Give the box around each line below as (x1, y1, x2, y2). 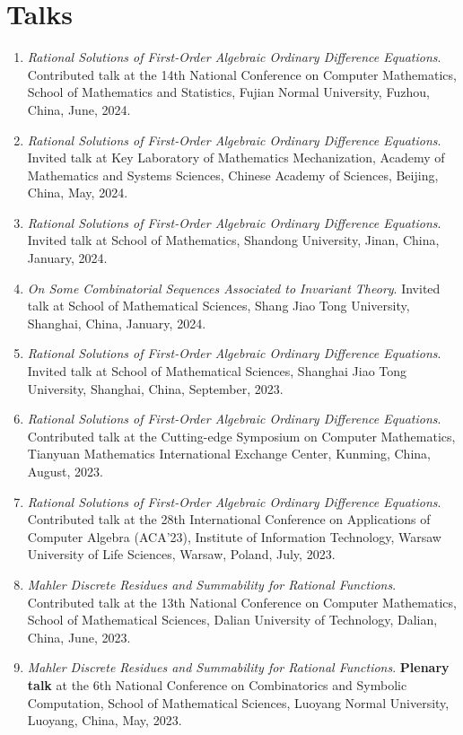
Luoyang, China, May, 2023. (27, 711, 182, 730)
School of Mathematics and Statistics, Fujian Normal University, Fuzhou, (27, 83, 430, 101)
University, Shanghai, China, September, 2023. (27, 379, 284, 398)
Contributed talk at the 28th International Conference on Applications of (27, 510, 431, 529)
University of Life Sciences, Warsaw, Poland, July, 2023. (27, 545, 336, 564)
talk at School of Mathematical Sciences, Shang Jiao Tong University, (27, 296, 410, 315)
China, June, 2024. (27, 100, 131, 118)
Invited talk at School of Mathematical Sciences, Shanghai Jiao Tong (27, 362, 407, 381)
